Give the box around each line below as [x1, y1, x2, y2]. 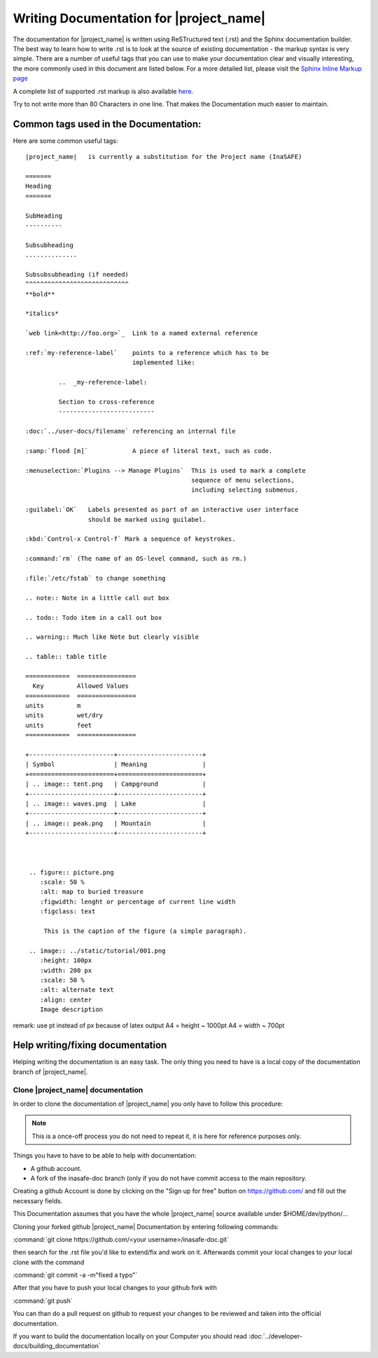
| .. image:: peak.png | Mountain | [25, 819, 206, 827]
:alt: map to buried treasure [39, 888, 143, 896]
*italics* [25, 310, 59, 318]
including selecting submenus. [191, 486, 299, 494]
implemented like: [132, 359, 195, 367]
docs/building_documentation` [13, 1342, 101, 1350]
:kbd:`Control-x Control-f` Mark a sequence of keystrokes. [25, 535, 236, 543]
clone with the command [13, 1258, 85, 1266]
